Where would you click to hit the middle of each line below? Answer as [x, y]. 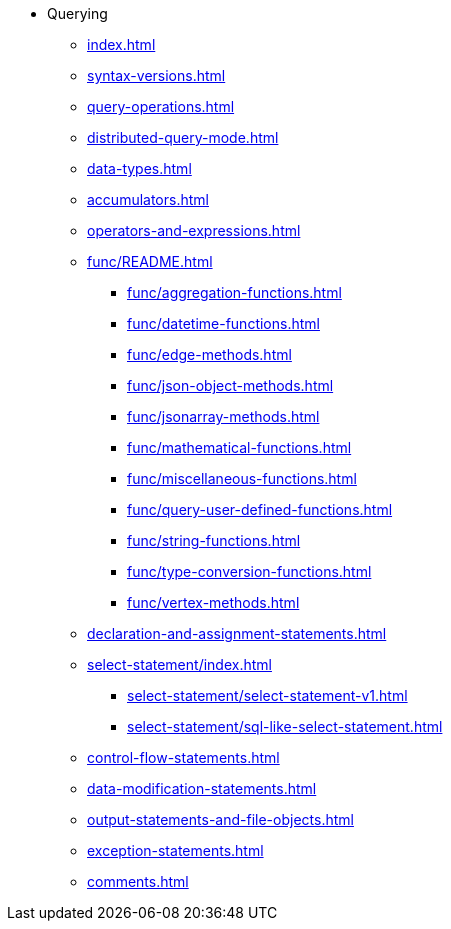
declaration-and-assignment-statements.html [237, 633]
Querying [77, 13]
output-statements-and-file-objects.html [220, 819]
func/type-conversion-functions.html [249, 571]
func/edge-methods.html [209, 354]
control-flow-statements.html [183, 757]
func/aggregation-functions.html [234, 292]
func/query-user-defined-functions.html [260, 509]
